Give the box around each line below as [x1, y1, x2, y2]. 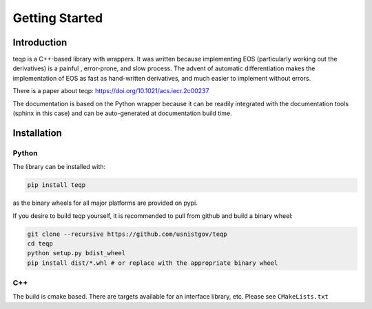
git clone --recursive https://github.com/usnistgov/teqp [27, 230, 227, 238]
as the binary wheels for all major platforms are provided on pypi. [12, 199, 198, 207]
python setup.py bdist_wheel [27, 249, 126, 257]
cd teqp [27, 239, 53, 248]
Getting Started [12, 10, 103, 26]
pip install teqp [27, 181, 86, 189]
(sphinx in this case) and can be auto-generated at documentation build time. [12, 109, 232, 117]
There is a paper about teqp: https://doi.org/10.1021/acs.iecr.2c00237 [12, 87, 209, 95]
